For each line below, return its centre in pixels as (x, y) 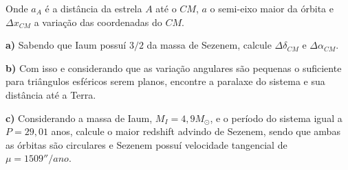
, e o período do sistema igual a (276, 118)
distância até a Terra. (51, 94)
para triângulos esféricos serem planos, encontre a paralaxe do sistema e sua (165, 81)
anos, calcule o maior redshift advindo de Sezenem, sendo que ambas (196, 131)
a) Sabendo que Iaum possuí (66, 45)
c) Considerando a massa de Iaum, (79, 118)
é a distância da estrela (94, 8)
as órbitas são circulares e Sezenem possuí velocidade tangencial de (146, 144)
